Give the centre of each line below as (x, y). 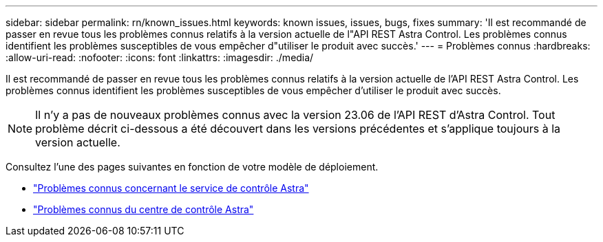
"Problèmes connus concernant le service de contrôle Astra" (171, 188)
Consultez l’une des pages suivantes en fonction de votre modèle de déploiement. (192, 167)
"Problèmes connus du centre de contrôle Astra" (144, 209)
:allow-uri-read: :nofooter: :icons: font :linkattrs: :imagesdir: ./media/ (160, 57)
